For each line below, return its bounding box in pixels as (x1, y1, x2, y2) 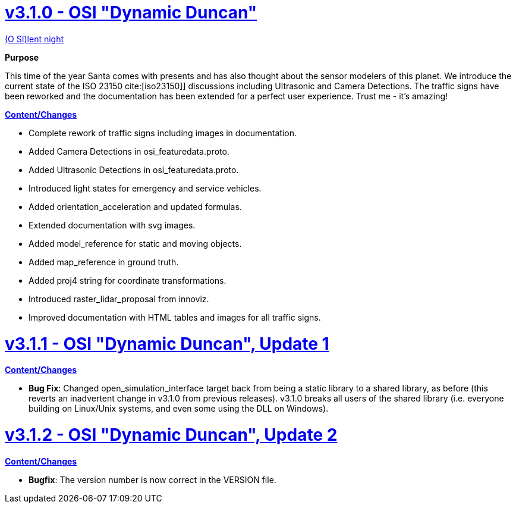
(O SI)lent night (5, 33, 64, 44)
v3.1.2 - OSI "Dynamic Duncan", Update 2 (5, 425, 338, 445)
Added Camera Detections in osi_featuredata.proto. (29, 146, 229, 156)
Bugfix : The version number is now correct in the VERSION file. (29, 474, 276, 485)
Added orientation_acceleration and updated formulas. (29, 201, 242, 212)
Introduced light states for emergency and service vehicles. (29, 183, 262, 193)
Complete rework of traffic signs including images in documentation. (29, 127, 297, 138)
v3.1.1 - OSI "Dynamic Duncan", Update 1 (5, 333, 329, 354)
